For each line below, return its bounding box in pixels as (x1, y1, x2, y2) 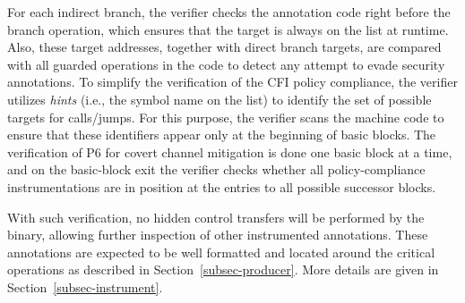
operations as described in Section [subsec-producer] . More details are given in (7, 260, 439, 279)
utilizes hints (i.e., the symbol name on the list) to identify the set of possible (7, 89, 432, 108)
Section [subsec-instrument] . (7, 277, 163, 296)
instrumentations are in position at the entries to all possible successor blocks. (7, 177, 436, 196)
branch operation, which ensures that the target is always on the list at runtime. (7, 20, 449, 38)
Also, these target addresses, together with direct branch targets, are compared (7, 38, 442, 56)
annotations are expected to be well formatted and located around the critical (7, 242, 435, 261)
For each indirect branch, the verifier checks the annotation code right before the (7, 3, 451, 21)
